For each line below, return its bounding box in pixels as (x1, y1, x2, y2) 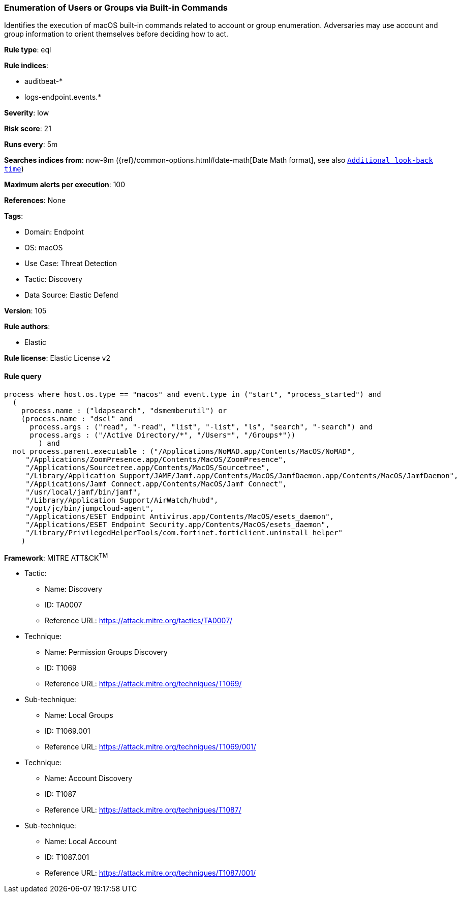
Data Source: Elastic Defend (24, 291, 118, 300)
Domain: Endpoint (24, 227, 84, 237)
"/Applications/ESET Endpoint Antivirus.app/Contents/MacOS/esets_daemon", (25, 512, 334, 520)
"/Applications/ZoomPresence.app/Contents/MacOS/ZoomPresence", (25, 455, 287, 464)
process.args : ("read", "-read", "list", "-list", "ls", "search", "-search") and (29, 422, 373, 431)
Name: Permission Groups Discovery (45, 648, 168, 657)
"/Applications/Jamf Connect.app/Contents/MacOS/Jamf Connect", (25, 479, 287, 488)
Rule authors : (4, 322, 50, 331)
